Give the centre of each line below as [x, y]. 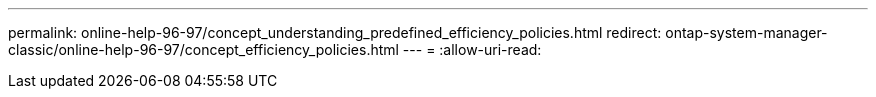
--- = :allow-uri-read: [472, 49]
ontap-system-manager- [746, 32]
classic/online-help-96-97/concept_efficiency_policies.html [203, 49]
